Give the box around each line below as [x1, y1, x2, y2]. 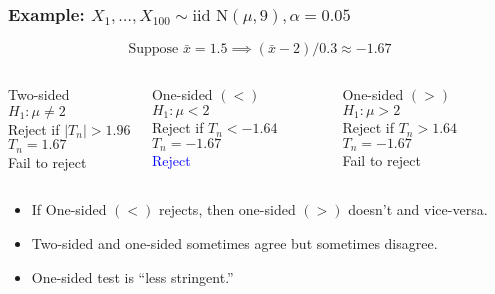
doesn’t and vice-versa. [348, 199, 488, 220]
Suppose [128, 42, 179, 57]
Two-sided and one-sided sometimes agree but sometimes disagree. [31, 233, 438, 254]
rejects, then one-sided [159, 199, 296, 220]
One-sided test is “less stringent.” [31, 266, 234, 287]
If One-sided [31, 199, 107, 220]
